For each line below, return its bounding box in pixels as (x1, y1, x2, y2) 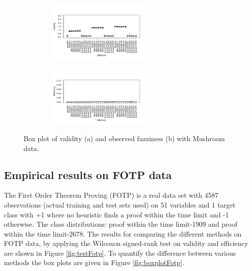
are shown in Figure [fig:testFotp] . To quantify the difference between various (4, 247, 236, 258)
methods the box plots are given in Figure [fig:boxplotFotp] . (4, 257, 185, 268)
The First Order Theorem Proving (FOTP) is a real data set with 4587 (4, 190, 219, 200)
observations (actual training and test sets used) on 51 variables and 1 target (4, 199, 236, 210)
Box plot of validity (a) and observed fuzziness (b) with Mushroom (24, 133, 225, 143)
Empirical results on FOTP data (4, 167, 172, 182)
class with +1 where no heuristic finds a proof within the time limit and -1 (4, 209, 229, 219)
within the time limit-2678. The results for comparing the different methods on (4, 228, 242, 239)
